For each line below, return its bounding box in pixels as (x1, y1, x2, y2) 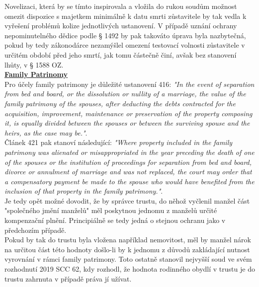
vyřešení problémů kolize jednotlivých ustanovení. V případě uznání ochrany (4, 20, 237, 31)
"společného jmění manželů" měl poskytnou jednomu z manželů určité (4, 205, 217, 215)
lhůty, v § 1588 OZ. (4, 59, 64, 70)
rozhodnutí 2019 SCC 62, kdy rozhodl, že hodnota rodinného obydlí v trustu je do (4, 264, 255, 274)
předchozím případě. (4, 224, 67, 235)
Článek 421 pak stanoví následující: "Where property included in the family (4, 137, 233, 147)
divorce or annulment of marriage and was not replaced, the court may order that (4, 166, 252, 177)
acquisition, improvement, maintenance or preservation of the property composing (4, 108, 253, 118)
